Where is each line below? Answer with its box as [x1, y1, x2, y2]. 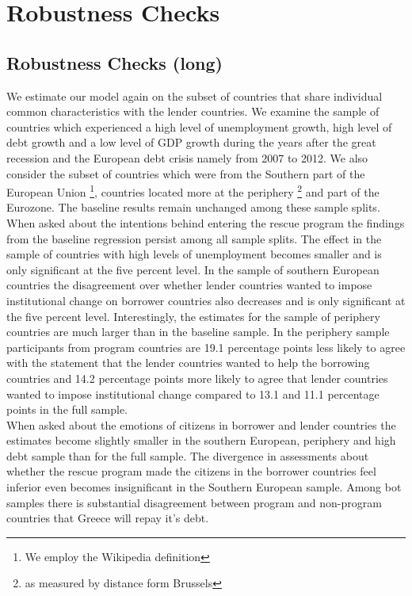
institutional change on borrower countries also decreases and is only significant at [6, 292, 406, 308]
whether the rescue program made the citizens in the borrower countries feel [6, 463, 376, 479]
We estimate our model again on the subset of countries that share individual [6, 87, 383, 104]
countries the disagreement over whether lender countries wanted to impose [6, 277, 372, 293]
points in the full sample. [6, 401, 128, 418]
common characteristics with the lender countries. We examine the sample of [6, 103, 380, 120]
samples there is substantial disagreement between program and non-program [6, 494, 382, 510]
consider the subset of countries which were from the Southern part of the [6, 165, 365, 181]
